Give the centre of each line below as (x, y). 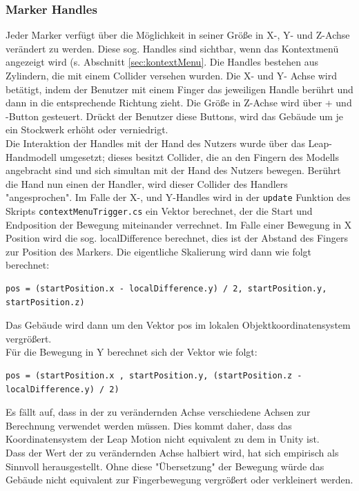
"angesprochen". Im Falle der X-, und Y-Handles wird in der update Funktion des (178, 197)
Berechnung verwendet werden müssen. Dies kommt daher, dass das (149, 425)
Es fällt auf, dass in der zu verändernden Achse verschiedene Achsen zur (158, 412)
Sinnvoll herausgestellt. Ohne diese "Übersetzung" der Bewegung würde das (165, 466)
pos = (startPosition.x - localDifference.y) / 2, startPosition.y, (166, 289)
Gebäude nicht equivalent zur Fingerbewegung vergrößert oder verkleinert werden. (179, 480)
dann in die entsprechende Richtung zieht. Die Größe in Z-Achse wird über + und (179, 103)
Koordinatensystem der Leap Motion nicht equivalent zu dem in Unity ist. (163, 439)
